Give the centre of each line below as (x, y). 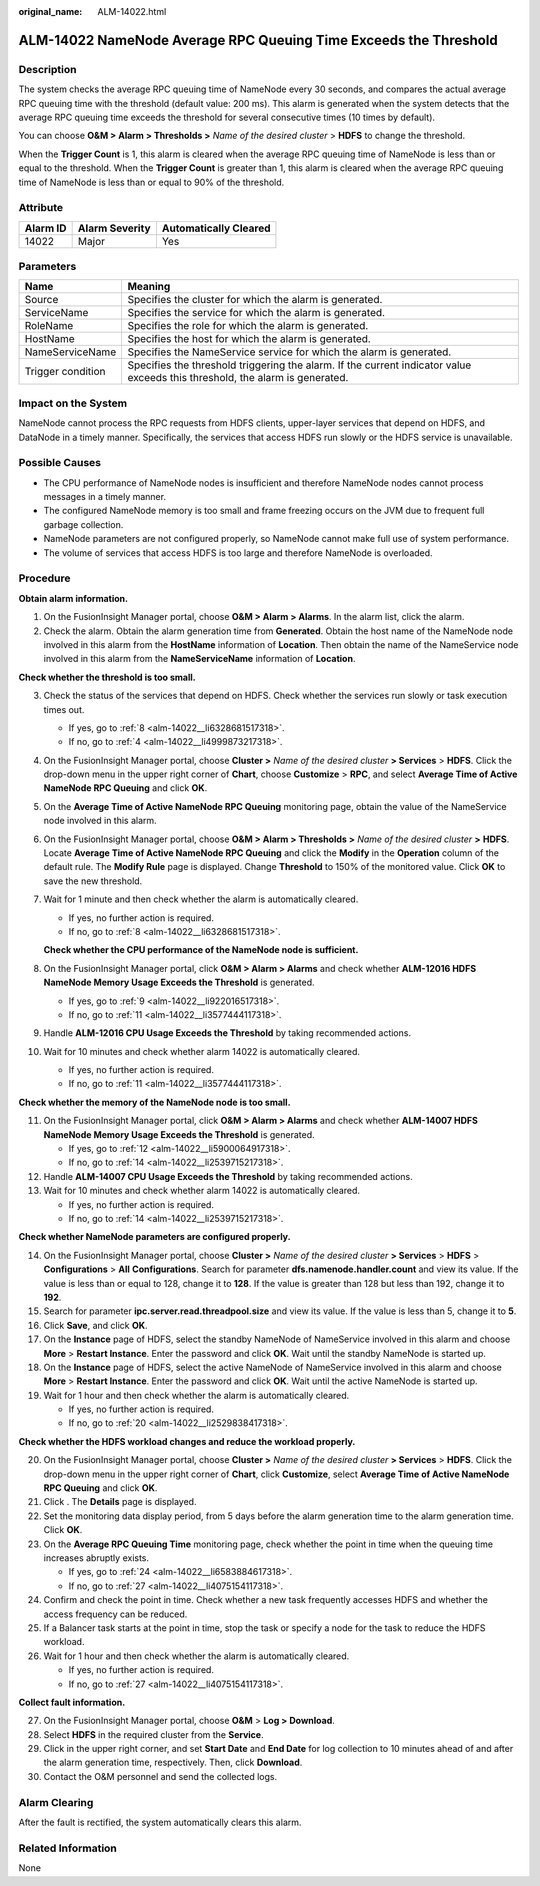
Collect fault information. (72, 1702)
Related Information (67, 1848)
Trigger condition (65, 372)
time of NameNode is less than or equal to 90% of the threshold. (151, 182)
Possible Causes (60, 463)
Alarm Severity (114, 228)
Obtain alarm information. (73, 598)
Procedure (44, 578)
